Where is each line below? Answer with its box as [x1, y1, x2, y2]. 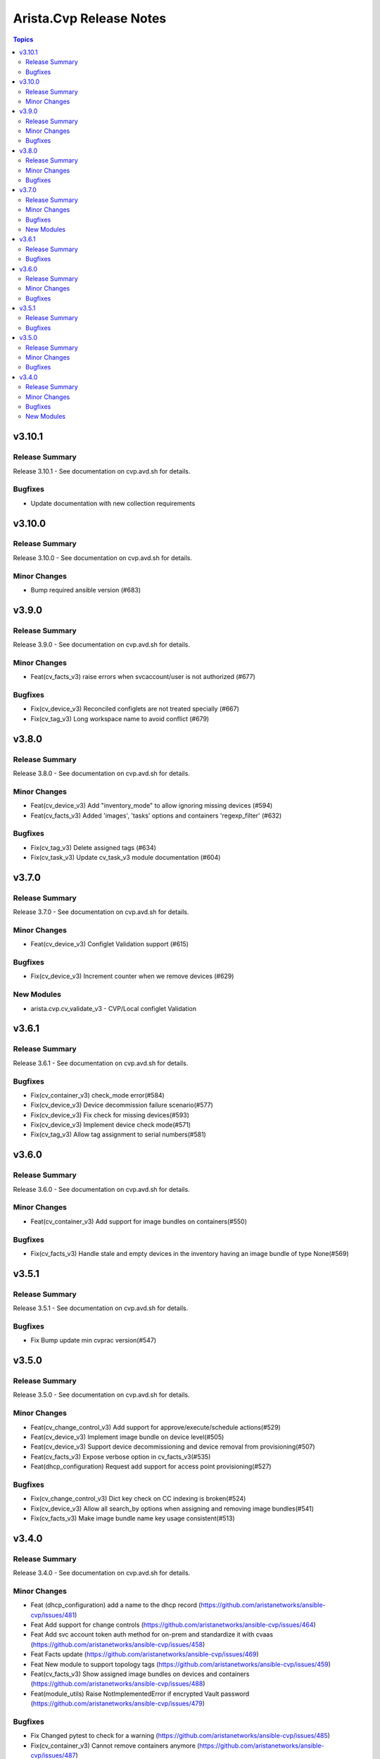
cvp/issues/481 [30, 1611, 75, 1619]
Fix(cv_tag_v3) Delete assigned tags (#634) [30, 843, 156, 851]
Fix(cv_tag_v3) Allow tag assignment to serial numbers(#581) [30, 1130, 207, 1139]
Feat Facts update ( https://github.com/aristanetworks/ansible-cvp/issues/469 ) [30, 1650, 260, 1658]
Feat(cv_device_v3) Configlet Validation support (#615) [30, 940, 189, 948]
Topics [13, 35, 34, 44]
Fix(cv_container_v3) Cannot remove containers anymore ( [30, 1741, 200, 1750]
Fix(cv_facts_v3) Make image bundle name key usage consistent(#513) [30, 1513, 235, 1523]
